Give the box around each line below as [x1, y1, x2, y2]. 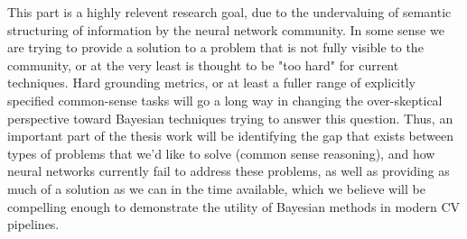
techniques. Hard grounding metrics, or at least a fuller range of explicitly [7, 73, 416, 92]
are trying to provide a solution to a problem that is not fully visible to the [7, 38, 424, 57]
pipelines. [7, 215, 60, 234]
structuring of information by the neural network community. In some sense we [7, 20, 444, 39]
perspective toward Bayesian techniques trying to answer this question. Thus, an [7, 108, 453, 127]
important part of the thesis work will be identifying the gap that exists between [7, 126, 453, 145]
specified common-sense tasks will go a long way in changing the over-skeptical [7, 90, 443, 109]
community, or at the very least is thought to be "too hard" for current [7, 55, 399, 74]
